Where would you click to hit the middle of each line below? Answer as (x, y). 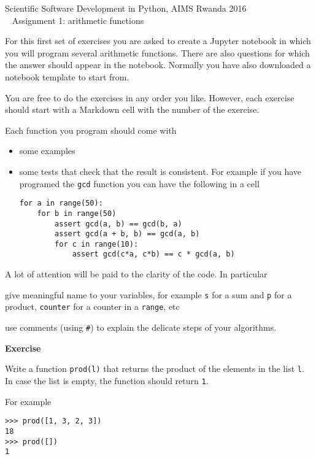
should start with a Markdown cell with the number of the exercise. (132, 110)
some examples (47, 151)
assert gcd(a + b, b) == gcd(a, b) (127, 234)
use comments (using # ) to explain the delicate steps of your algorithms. (141, 327)
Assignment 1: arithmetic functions (78, 20)
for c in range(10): (97, 244)
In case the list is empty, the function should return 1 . (107, 380)
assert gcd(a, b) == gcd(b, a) (118, 224)
